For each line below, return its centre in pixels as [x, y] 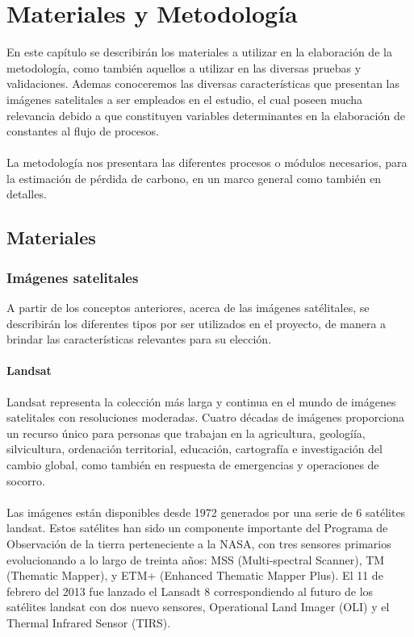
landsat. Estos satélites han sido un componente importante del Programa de [197, 528]
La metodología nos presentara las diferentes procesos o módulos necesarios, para [207, 162]
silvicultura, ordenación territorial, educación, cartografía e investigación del [194, 449]
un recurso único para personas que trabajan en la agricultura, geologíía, [186, 433]
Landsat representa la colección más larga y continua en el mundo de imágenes [201, 401]
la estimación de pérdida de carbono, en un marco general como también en [194, 178]
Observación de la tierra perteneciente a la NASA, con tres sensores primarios [199, 543]
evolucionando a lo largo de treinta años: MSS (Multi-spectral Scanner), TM [196, 559]
